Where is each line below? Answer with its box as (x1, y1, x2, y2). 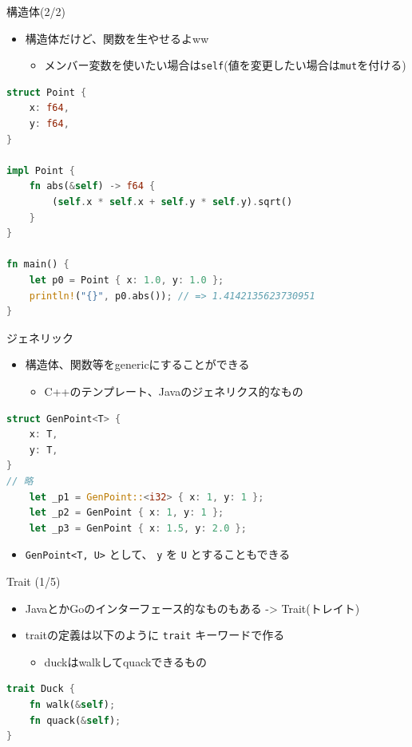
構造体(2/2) (6, 3, 65, 19)
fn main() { (6, 259, 69, 271)
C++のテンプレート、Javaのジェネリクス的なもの (44, 382, 303, 399)
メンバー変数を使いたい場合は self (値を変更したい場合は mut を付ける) (44, 57, 406, 73)
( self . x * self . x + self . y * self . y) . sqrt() (52, 196, 293, 207)
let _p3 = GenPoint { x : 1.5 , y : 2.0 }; (29, 522, 247, 534)
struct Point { (6, 86, 87, 98)
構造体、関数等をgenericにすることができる (25, 356, 250, 373)
